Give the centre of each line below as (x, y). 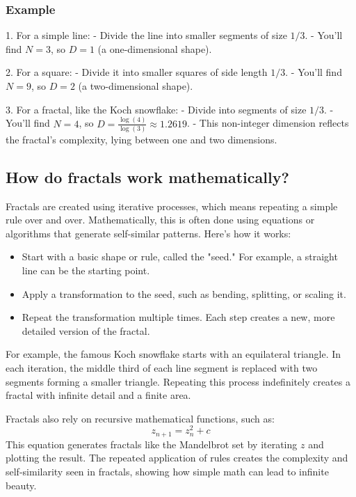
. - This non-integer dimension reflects (268, 123)
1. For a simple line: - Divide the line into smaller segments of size (146, 35)
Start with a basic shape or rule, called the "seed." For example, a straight (180, 257)
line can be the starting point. (86, 270)
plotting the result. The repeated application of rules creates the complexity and (177, 458)
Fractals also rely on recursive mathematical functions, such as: (140, 418)
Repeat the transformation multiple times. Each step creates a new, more (178, 317)
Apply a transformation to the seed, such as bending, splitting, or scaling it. (184, 293)
